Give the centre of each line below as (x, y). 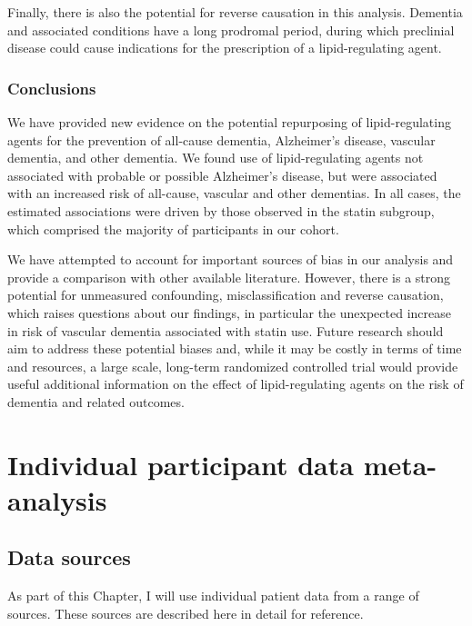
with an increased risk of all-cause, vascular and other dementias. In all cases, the (234, 193)
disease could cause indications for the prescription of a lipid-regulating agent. (225, 48)
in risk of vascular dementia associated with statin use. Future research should (226, 330)
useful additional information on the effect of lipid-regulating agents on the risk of (236, 384)
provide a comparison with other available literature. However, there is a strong (229, 277)
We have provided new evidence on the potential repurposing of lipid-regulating (229, 122)
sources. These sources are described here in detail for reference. (186, 613)
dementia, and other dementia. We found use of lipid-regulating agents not (216, 158)
